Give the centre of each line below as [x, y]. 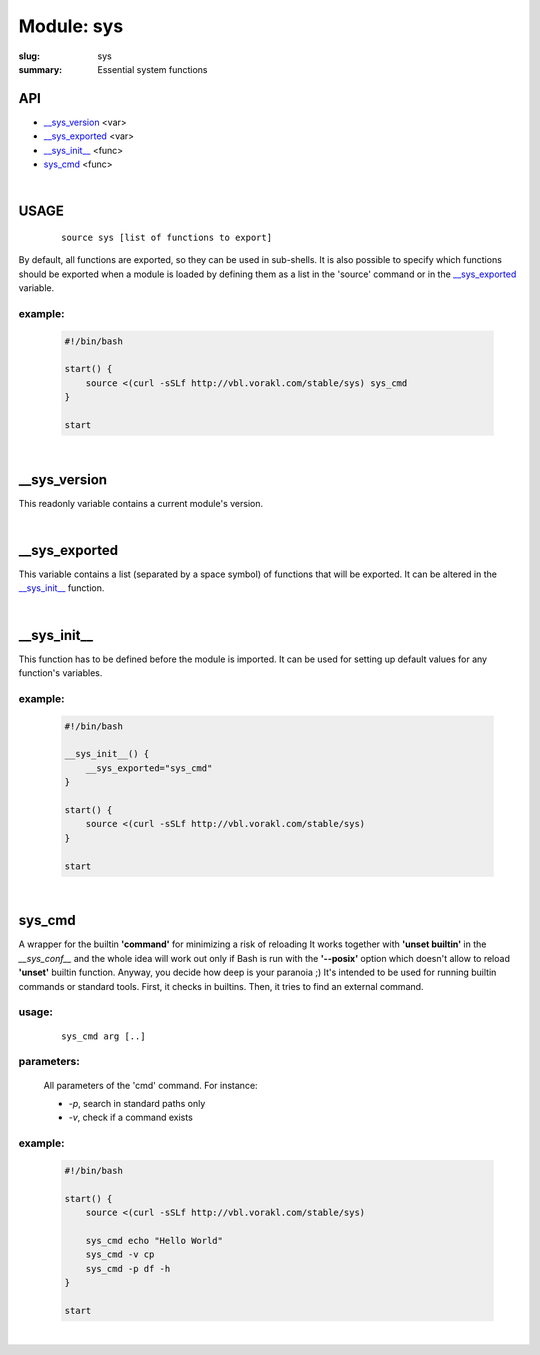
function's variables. [60, 673]
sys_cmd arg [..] [103, 1036]
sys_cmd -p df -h [128, 1268]
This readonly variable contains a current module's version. [141, 503]
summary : [40, 69]
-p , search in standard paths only [137, 1103]
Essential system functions [152, 69]
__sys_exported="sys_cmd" [149, 768]
